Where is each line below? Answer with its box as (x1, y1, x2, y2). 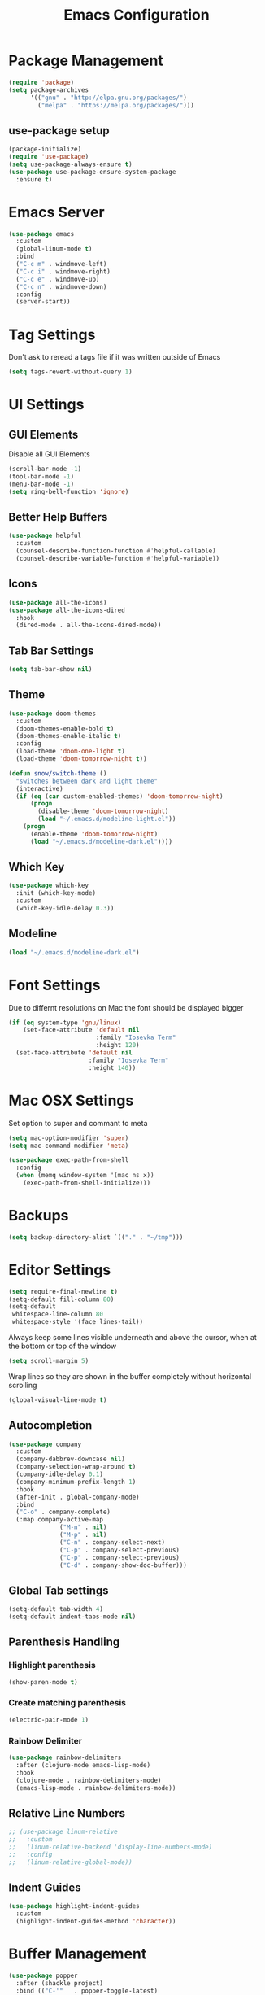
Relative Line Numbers (8, 1806, 126, 1820)
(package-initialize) (8, 145, 82, 154)
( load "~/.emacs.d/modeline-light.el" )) (37, 815, 176, 823)
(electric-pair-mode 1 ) (8, 1715, 89, 1724)
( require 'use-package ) (8, 153, 89, 161)
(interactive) (15, 784, 63, 792)
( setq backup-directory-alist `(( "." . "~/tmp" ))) (8, 1233, 184, 1242)
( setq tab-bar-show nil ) (8, 666, 93, 674)
